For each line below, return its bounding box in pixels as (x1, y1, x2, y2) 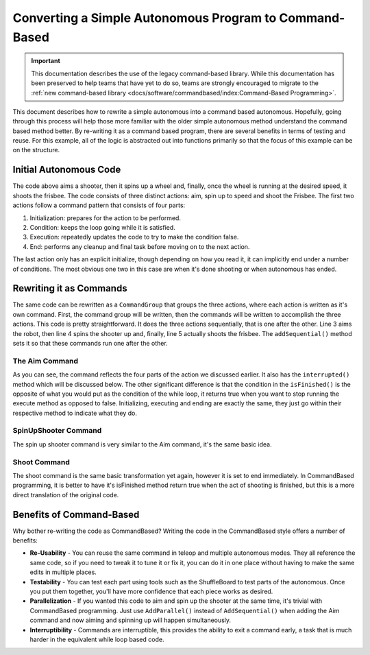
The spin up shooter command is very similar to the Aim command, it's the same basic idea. (12, 440, 272, 449)
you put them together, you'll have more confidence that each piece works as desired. (29, 587, 273, 595)
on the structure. (12, 146, 60, 154)
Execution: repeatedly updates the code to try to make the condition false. (29, 233, 239, 241)
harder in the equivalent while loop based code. (29, 635, 164, 643)
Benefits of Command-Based (12, 508, 140, 521)
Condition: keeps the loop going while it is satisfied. (29, 223, 176, 231)
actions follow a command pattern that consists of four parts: (12, 201, 186, 209)
